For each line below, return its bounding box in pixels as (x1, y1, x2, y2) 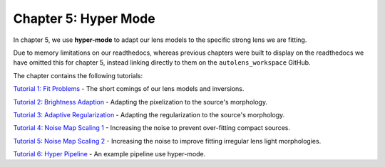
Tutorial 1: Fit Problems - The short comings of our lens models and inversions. (13, 85, 245, 93)
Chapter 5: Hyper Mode (13, 11, 156, 26)
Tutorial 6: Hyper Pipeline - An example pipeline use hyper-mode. (13, 150, 206, 158)
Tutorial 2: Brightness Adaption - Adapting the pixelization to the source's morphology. (13, 97, 267, 106)
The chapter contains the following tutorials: (13, 71, 143, 80)
